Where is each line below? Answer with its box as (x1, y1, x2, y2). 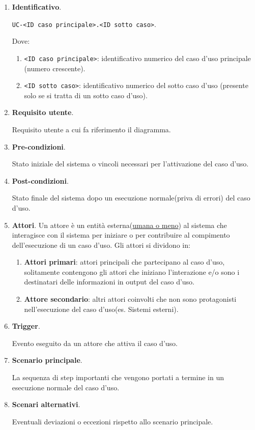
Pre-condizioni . (12, 141, 66, 152)
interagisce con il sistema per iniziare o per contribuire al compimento (12, 230, 230, 240)
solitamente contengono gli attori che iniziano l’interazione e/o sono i (24, 266, 240, 277)
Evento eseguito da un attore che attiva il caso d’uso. (12, 337, 178, 348)
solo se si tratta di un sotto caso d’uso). (24, 90, 148, 100)
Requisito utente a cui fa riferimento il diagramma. (12, 124, 171, 134)
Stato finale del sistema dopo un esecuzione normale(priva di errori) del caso (12, 192, 250, 203)
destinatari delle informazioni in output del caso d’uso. (24, 276, 194, 287)
